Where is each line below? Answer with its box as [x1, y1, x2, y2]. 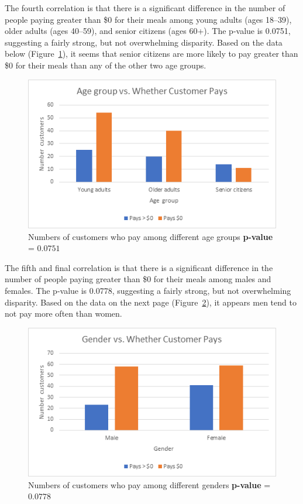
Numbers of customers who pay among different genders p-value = [28, 478, 271, 491]
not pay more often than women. [5, 307, 122, 320]
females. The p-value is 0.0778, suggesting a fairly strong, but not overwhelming [5, 284, 291, 296]
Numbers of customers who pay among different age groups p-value [28, 230, 273, 242]
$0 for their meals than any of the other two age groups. [5, 59, 206, 71]
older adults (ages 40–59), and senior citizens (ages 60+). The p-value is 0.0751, [5, 25, 291, 37]
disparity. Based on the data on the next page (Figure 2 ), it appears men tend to [5, 296, 297, 308]
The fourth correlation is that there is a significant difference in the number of [5, 2, 285, 13]
